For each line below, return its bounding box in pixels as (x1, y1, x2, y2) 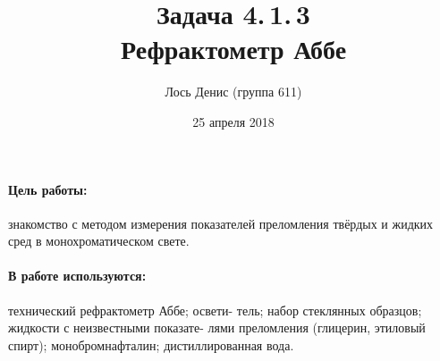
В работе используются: (8, 266, 147, 285)
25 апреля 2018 (192, 112, 275, 130)
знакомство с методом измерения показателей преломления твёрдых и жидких (8, 214, 434, 232)
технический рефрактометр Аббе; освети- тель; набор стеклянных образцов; (8, 300, 422, 319)
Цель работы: (8, 180, 88, 198)
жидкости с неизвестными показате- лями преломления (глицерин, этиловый (8, 318, 426, 337)
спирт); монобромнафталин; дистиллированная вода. (8, 335, 294, 354)
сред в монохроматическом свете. (8, 231, 190, 250)
